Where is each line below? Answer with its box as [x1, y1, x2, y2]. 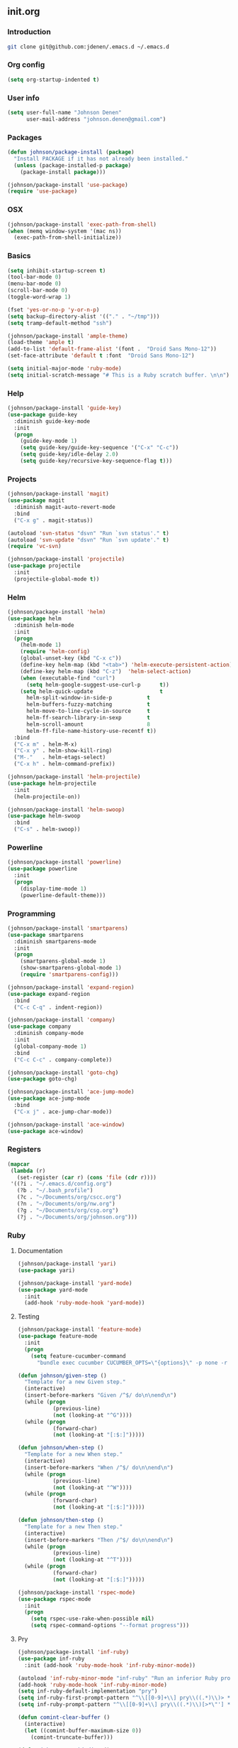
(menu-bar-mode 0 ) [7, 280, 62, 287]
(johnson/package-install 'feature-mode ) [17, 1326, 142, 1334]
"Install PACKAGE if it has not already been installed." [13, 155, 189, 162]
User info [7, 92, 40, 102]
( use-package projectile [7, 562, 81, 569]
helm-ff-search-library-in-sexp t [25, 714, 151, 722]
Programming [7, 908, 55, 918]
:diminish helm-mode [13, 621, 74, 628]
